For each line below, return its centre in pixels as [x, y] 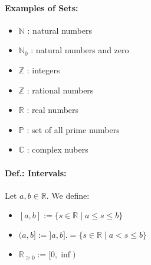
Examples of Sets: [42, 7]
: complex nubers [58, 149]
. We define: [68, 195]
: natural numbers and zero [80, 50]
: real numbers [53, 110]
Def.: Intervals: [36, 172]
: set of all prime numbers [73, 129]
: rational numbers [60, 90]
